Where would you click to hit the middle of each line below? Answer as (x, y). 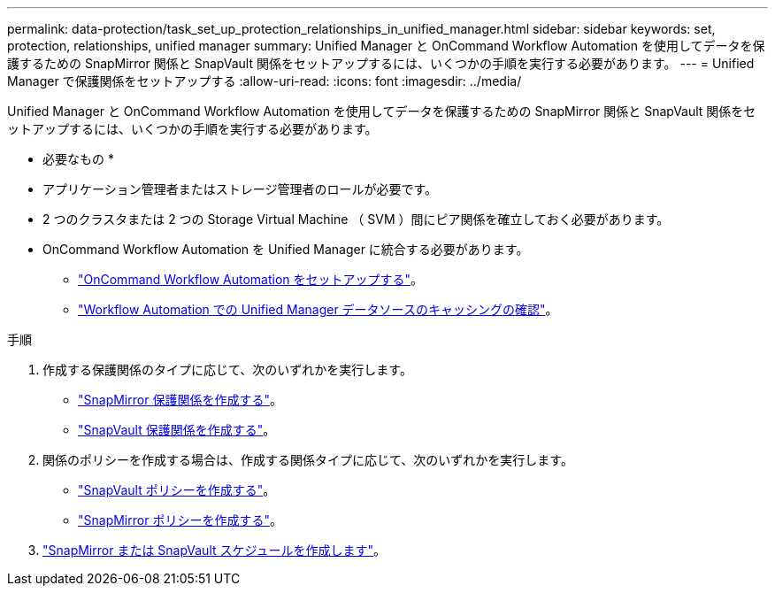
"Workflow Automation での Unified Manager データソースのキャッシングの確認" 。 (318, 309)
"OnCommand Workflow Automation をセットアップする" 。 (251, 279)
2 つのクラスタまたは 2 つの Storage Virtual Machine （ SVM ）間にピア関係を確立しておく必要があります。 (356, 219)
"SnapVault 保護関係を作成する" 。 (177, 430)
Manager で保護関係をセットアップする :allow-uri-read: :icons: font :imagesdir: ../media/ (265, 81)
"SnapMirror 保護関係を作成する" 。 (180, 400)
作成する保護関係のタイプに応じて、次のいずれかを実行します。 (227, 370)
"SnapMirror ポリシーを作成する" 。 (180, 520)
